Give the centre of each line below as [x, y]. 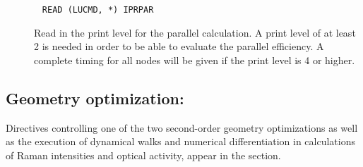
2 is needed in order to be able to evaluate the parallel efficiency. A [179, 46]
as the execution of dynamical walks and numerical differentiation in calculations [180, 141]
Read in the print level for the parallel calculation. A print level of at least [195, 32]
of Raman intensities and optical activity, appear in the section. [143, 155]
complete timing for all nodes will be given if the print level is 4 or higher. [195, 60]
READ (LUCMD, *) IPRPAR [98, 10]
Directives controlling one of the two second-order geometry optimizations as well [182, 127]
